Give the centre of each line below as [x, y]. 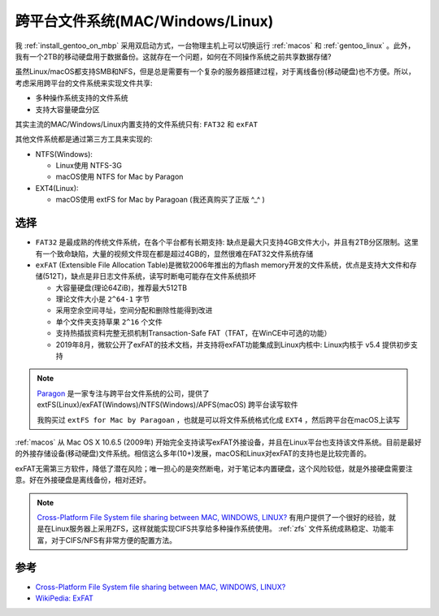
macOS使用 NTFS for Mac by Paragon [120, 177]
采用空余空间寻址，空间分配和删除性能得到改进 [134, 310]
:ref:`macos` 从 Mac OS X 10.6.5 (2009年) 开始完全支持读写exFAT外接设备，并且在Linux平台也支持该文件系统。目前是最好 [218, 442]
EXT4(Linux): [57, 188]
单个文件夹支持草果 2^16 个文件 [109, 322]
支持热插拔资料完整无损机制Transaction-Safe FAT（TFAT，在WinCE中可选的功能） [193, 333]
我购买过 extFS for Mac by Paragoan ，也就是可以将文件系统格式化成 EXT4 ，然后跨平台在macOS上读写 [218, 419]
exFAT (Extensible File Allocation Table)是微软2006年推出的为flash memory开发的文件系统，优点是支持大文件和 [223, 265]
